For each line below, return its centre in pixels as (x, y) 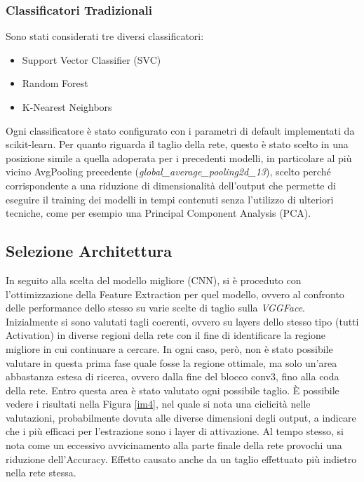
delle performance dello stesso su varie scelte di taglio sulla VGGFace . (155, 308)
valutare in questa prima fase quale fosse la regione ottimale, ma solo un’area (171, 362)
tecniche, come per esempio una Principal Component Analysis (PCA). (159, 213)
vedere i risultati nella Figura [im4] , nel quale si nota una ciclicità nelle (158, 404)
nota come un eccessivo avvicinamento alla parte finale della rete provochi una (174, 445)
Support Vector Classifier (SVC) (92, 59)
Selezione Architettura (89, 251)
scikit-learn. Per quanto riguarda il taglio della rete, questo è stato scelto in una (177, 144)
